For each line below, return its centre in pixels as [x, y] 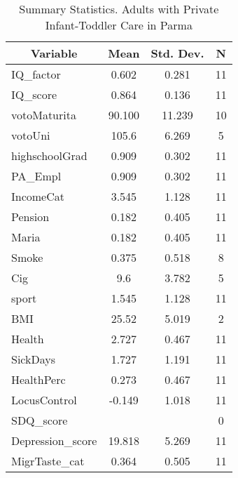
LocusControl [44, 400]
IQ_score [34, 94]
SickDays [33, 359]
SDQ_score [40, 420]
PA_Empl [36, 176]
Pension [30, 217]
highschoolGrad [49, 155]
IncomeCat [38, 196]
